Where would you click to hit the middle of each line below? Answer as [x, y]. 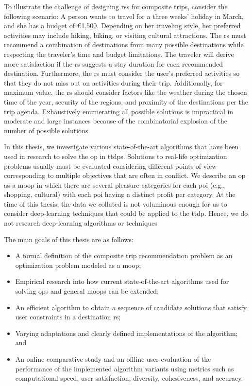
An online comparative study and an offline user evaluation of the [113, 359]
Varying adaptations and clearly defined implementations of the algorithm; [126, 333]
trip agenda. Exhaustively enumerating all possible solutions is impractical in [119, 111]
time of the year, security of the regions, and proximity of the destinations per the [126, 101]
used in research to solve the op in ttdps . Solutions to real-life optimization [116, 156]
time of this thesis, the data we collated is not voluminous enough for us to [116, 203]
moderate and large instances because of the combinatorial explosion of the [116, 121]
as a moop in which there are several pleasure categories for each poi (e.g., [115, 184]
